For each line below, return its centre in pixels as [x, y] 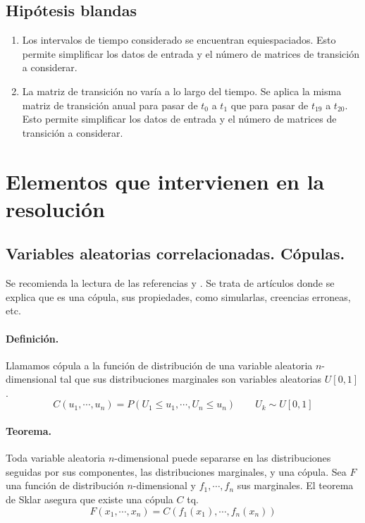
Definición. [32, 338]
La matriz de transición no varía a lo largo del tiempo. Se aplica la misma [182, 91]
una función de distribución [65, 485]
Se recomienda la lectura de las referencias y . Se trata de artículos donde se [170, 283]
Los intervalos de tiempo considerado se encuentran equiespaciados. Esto [179, 40]
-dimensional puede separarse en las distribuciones [223, 458]
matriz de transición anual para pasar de [110, 105]
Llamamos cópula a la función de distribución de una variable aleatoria [159, 365]
